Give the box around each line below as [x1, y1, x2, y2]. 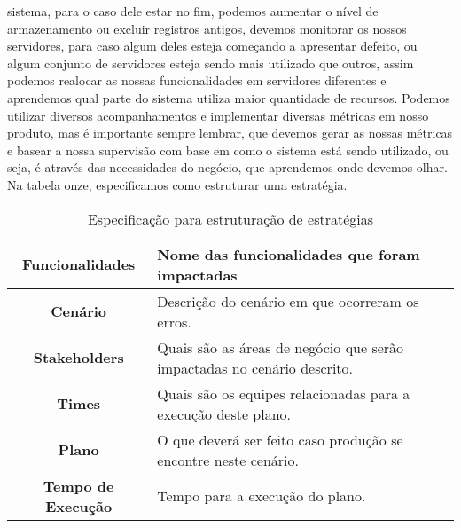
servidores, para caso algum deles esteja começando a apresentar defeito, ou [7, 36, 418, 55]
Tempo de [43, 475, 114, 496]
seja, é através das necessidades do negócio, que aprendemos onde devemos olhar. [7, 158, 448, 177]
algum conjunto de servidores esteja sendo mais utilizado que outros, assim [7, 53, 414, 72]
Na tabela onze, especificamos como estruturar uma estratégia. [7, 175, 348, 193]
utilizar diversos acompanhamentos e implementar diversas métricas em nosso [7, 106, 429, 124]
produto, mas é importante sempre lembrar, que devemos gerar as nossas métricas [7, 123, 453, 142]
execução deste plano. [157, 403, 292, 424]
